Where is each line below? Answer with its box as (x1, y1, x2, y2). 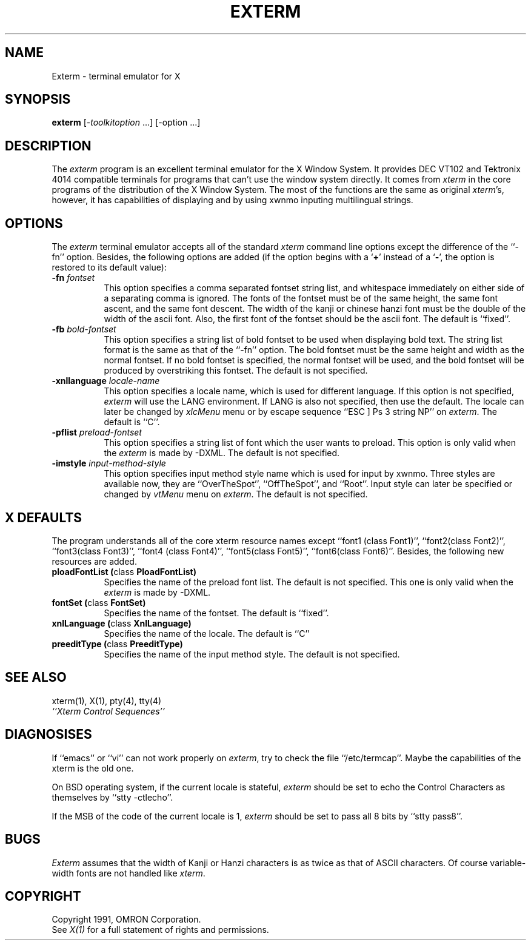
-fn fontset (52, 272, 95, 283)
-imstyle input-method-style (52, 458, 166, 469)
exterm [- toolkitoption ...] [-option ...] (52, 117, 201, 128)
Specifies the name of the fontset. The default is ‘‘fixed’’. (104, 607, 329, 618)
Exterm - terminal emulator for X (52, 70, 181, 81)
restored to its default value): (52, 262, 167, 273)
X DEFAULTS (5, 509, 82, 525)
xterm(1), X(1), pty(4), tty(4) (52, 695, 162, 706)
